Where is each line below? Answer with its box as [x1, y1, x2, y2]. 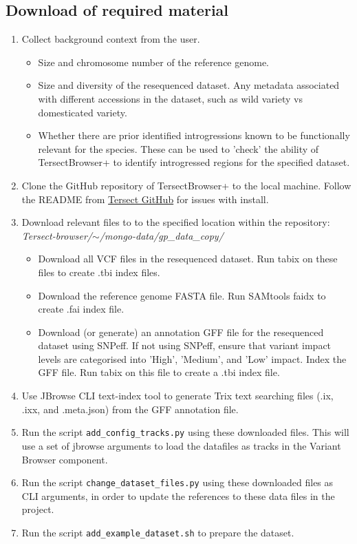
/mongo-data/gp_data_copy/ [99, 228, 224, 242]
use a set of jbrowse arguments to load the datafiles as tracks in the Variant [21, 438, 341, 452]
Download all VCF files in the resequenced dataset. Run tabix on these [38, 251, 338, 266]
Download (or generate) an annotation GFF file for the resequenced [38, 324, 324, 339]
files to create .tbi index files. [38, 264, 160, 279]
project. [21, 502, 54, 516]
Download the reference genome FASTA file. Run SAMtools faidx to [38, 288, 326, 302]
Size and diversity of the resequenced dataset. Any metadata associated [38, 78, 340, 92]
